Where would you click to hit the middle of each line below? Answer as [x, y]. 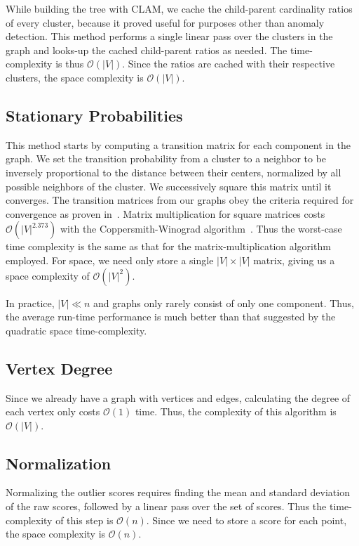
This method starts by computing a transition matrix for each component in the [178, 144]
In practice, [30, 303]
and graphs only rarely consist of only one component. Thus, [224, 303]
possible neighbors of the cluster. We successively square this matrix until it [169, 186]
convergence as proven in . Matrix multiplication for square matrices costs [165, 213]
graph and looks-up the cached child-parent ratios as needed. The [147, 50]
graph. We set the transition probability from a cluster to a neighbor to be [166, 158]
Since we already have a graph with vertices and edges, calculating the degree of [178, 397]
